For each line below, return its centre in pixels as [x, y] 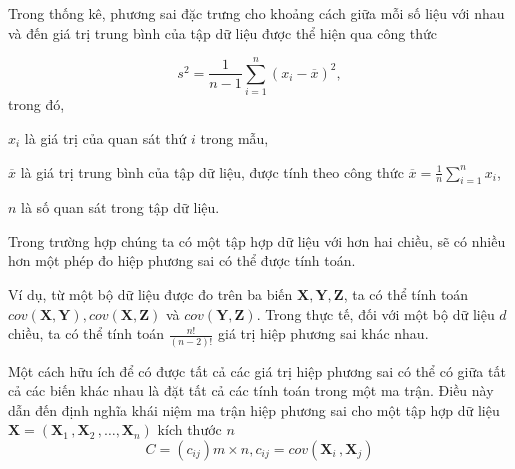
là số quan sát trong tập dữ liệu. [120, 207]
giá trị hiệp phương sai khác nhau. [323, 333]
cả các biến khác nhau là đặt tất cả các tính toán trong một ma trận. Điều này [251, 390]
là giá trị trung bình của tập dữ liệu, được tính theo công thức [212, 171]
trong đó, [36, 104]
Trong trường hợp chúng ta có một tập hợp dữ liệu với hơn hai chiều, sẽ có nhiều [257, 240]
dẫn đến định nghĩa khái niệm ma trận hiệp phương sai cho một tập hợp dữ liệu [254, 409]
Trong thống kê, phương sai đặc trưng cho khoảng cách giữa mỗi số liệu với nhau [256, 13]
